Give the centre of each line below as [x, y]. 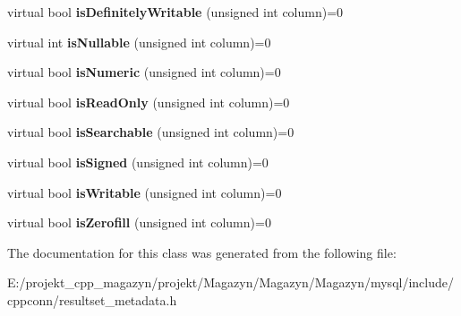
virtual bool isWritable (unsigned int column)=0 [145, 192]
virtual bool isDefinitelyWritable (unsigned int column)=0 [175, 12]
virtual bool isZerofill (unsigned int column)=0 [139, 222]
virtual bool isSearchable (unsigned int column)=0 [151, 132]
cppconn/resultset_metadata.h [92, 299]
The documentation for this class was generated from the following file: [202, 252]
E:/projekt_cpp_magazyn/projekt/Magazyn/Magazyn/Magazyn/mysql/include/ [230, 282]
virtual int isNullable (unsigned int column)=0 [139, 42]
